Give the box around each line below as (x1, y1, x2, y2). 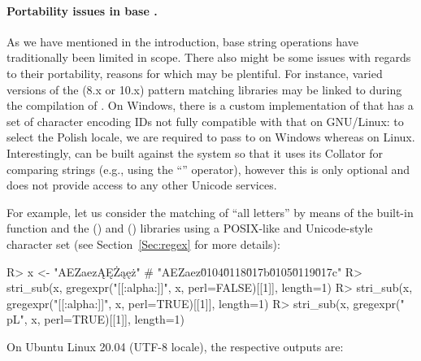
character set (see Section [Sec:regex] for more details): (7, 235, 280, 252)
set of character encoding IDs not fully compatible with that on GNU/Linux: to (7, 112, 404, 129)
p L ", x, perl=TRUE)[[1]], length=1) (7, 311, 185, 328)
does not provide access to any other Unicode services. (7, 176, 277, 194)
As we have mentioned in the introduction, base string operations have (7, 33, 358, 50)
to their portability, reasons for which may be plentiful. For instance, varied (7, 64, 383, 81)
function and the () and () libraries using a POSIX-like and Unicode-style (7, 220, 373, 237)
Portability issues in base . (7, 2, 158, 19)
